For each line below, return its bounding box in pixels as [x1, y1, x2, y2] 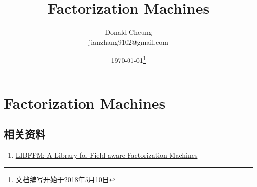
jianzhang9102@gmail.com [89, 36, 168, 47]
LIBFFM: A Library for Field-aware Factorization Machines [15, 149, 198, 160]
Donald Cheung [105, 27, 152, 37]
